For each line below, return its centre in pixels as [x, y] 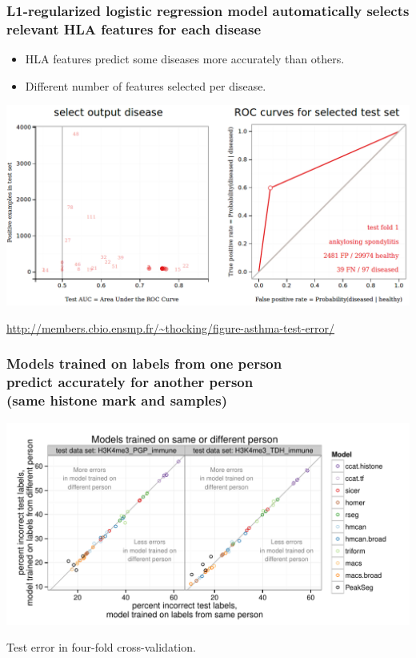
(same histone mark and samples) [117, 400]
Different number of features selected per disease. [146, 85]
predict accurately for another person [130, 382]
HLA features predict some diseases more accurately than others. [185, 59]
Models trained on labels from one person [144, 363]
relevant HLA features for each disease [134, 28]
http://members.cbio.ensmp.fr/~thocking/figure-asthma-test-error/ [171, 327]
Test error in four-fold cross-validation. [101, 647]
